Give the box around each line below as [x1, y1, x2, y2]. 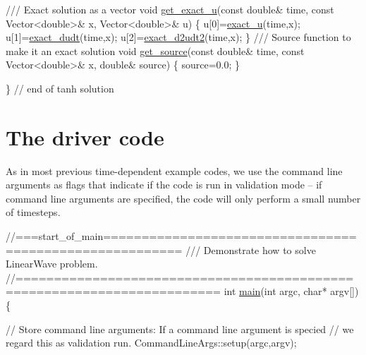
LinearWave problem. [6, 256, 98, 271]
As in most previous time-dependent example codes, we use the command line [6, 163, 343, 178]
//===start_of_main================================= [6, 229, 357, 243]
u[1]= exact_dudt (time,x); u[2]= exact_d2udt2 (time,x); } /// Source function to [6, 30, 351, 44]
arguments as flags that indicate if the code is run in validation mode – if [6, 177, 322, 192]
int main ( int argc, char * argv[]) [224, 284, 359, 299]
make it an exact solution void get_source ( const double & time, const [6, 43, 305, 58]
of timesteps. [6, 205, 61, 219]
